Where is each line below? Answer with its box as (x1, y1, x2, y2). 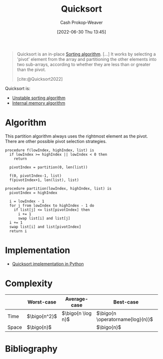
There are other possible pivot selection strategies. (5, 138, 107, 144)
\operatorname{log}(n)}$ (96, 316, 153, 323)
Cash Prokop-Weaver (60, 19, 103, 25)
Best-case (113, 298, 139, 305)
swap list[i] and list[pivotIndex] (9, 224, 81, 229)
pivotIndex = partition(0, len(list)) (9, 164, 88, 170)
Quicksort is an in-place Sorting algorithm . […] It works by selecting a (16, 51, 156, 57)
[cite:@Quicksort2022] (16, 76, 63, 82)
